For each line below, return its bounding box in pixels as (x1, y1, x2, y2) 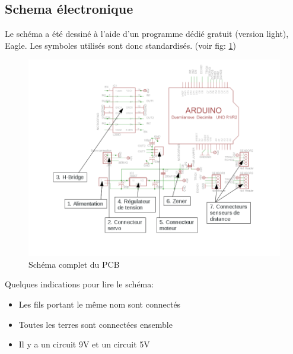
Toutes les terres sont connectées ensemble (18, 318, 173, 330)
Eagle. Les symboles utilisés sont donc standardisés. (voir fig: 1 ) (5, 39, 237, 51)
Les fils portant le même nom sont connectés (18, 297, 181, 310)
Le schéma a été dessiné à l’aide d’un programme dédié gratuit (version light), (5, 27, 289, 40)
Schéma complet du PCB (28, 258, 120, 270)
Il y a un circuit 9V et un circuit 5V (18, 338, 150, 350)
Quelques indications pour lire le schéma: (5, 278, 154, 290)
